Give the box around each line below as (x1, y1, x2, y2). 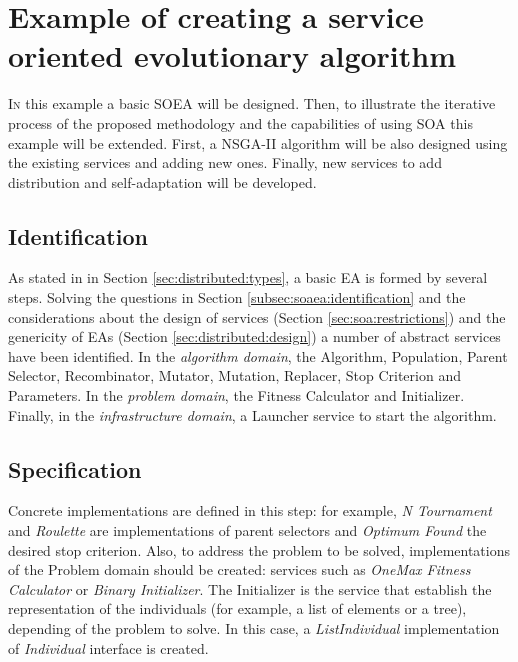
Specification (8, 453, 142, 484)
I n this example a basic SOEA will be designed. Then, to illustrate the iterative (8, 93, 496, 114)
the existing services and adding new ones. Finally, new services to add (8, 152, 442, 173)
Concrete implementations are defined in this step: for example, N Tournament (8, 500, 492, 521)
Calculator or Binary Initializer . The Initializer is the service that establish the (8, 578, 492, 599)
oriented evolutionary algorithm (8, 35, 457, 76)
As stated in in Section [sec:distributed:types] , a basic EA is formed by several (8, 267, 488, 288)
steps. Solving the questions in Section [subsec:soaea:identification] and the (8, 287, 466, 308)
